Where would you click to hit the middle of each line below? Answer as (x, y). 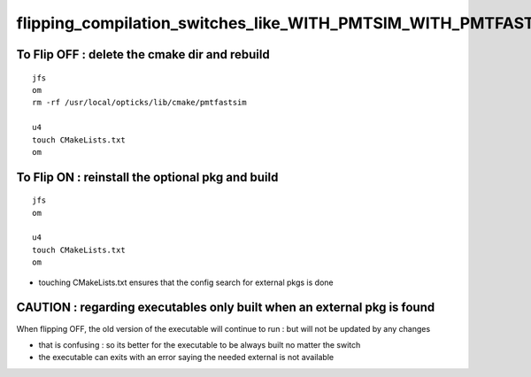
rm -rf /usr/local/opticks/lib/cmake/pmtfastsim (139, 103)
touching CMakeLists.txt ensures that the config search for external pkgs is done (186, 282)
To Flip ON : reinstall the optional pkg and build (147, 177)
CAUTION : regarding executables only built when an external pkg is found (226, 308)
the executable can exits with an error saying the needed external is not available (186, 358)
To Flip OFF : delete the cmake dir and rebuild (143, 54)
